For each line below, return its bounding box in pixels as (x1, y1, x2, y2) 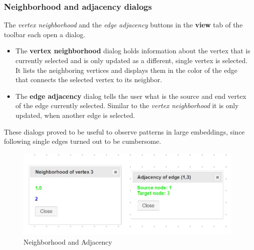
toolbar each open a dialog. (4, 29, 86, 39)
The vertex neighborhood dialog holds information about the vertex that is (15, 45, 251, 56)
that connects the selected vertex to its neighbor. (15, 74, 162, 85)
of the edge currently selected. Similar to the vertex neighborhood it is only (15, 100, 239, 111)
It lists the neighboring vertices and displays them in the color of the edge (15, 65, 237, 75)
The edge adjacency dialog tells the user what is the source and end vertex (15, 91, 247, 101)
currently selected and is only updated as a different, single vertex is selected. (15, 55, 248, 65)
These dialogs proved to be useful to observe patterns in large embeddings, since (4, 126, 245, 136)
